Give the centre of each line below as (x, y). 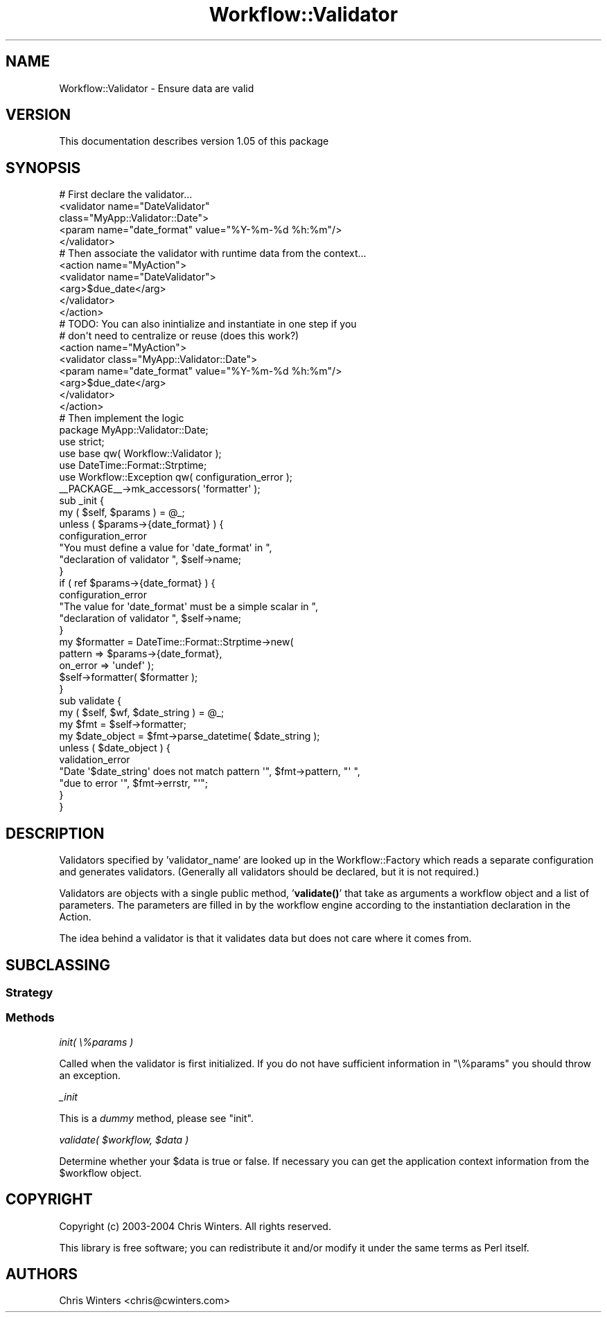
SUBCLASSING (58, 965)
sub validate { (90, 701)
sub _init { (81, 501)
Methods (30, 1018)
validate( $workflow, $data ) (124, 1139)
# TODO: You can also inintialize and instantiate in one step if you (208, 324)
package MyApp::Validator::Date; (134, 430)
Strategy (29, 992)
